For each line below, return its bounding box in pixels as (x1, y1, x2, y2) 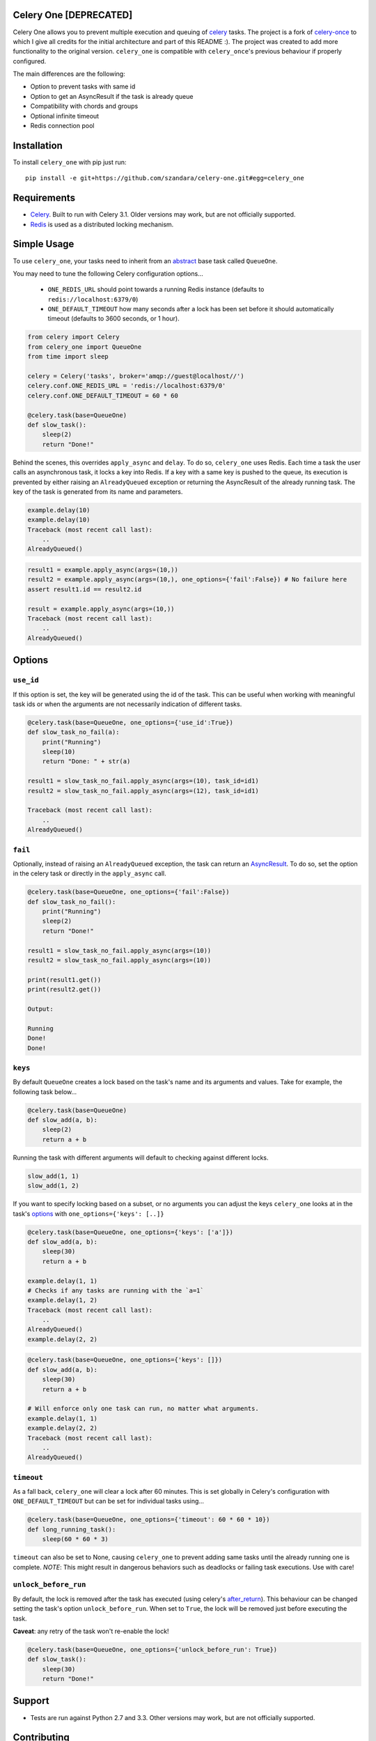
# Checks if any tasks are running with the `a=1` (27, 1286, 205, 1295)
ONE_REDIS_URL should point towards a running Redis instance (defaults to (47, 286, 265, 294)
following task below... (13, 1087, 77, 1096)
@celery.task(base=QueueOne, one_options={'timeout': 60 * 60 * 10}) (27, 1515, 270, 1524)
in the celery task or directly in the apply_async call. (13, 869, 166, 877)
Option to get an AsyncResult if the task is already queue (30, 92, 194, 100)
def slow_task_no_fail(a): (27, 728, 120, 736)
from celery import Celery (27, 333, 120, 341)
